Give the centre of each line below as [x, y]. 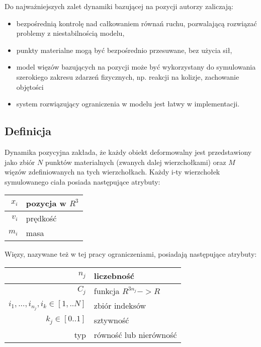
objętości [30, 86]
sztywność [111, 320]
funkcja [107, 291]
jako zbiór [20, 162]
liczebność [114, 275]
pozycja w [46, 203]
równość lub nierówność [135, 334]
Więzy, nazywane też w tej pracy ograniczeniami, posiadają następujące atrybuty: [131, 254]
